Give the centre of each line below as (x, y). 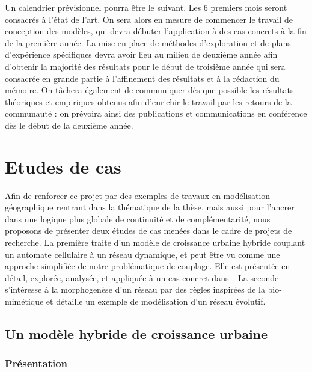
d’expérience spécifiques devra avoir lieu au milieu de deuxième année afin (141, 54)
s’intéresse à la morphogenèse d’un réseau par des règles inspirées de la (135, 289)
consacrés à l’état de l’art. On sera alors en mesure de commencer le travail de (149, 19)
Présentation (36, 363)
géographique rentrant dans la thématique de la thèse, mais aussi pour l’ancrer (150, 207)
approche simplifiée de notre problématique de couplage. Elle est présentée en (148, 266)
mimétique (24, 301)
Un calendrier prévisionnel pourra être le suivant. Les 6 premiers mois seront (146, 7)
